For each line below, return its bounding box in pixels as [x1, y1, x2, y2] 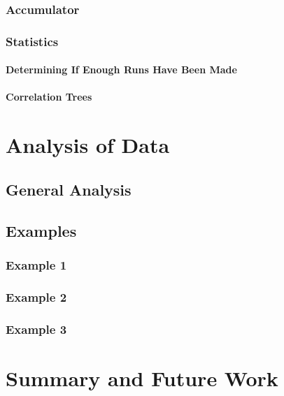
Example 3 [6, 320, 67, 337]
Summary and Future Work [6, 363, 278, 392]
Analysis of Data [6, 131, 170, 159]
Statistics [6, 32, 59, 50]
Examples [6, 219, 77, 241]
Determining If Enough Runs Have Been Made [6, 62, 237, 77]
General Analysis [6, 178, 132, 200]
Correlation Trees [6, 89, 92, 104]
